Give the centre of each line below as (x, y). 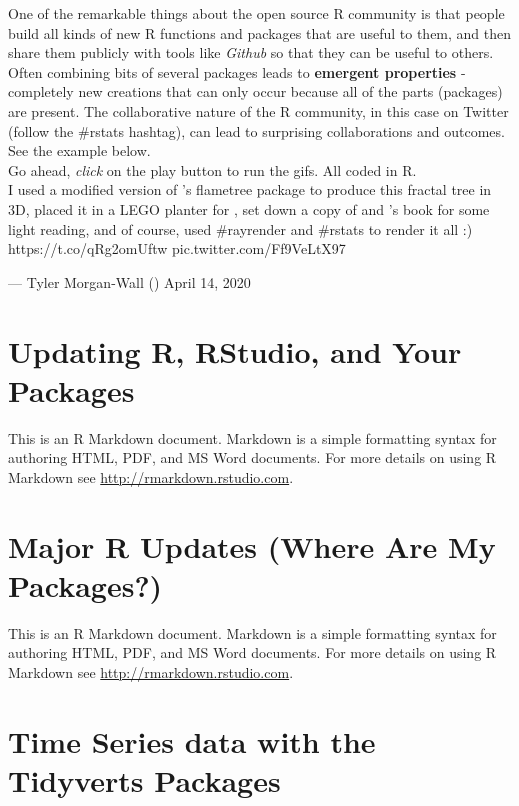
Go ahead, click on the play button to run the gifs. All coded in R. (212, 169)
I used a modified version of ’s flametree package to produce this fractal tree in (250, 189)
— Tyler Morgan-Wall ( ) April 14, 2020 (129, 281)
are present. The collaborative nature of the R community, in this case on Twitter (258, 110)
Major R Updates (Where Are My (252, 545)
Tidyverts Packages (144, 779)
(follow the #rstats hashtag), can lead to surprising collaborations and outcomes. (256, 130)
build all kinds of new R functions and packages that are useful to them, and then (260, 32)
